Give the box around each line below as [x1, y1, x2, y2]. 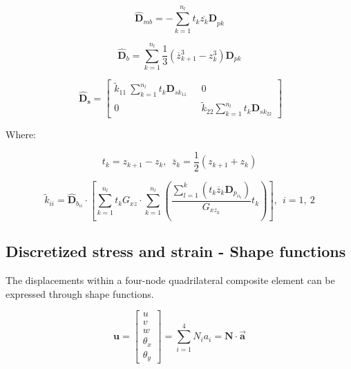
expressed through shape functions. [6, 286, 154, 301]
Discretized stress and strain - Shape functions [6, 240, 346, 262]
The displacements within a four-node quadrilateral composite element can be [6, 272, 335, 287]
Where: [6, 127, 36, 142]
